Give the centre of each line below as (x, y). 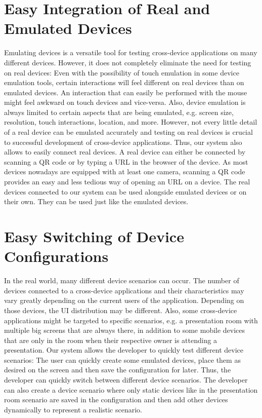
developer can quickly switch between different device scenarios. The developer (126, 380)
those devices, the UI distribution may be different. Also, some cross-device (121, 310)
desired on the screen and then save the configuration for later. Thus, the (118, 370)
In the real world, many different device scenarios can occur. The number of (122, 280)
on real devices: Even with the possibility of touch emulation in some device (122, 72)
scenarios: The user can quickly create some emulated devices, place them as (122, 359)
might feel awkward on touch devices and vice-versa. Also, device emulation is (125, 102)
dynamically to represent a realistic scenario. (73, 409)
